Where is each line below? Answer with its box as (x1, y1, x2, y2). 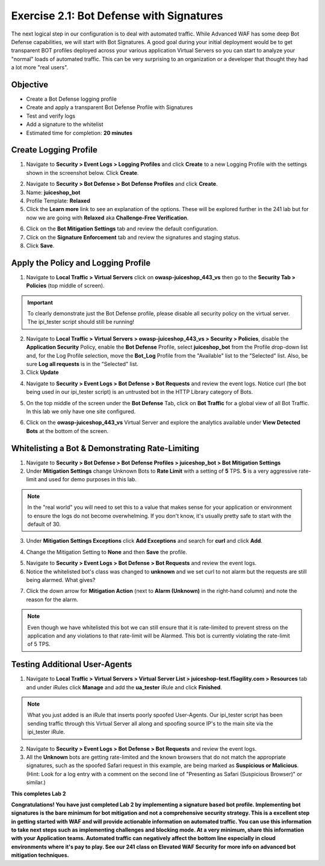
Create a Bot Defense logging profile (26, 95, 117, 103)
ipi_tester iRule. (27, 729, 66, 736)
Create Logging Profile (11, 145, 97, 155)
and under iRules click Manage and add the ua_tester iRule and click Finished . (26, 683, 222, 691)
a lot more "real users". (11, 64, 69, 71)
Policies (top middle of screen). (26, 282, 105, 289)
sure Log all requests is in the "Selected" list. (26, 361, 138, 368)
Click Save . (26, 242, 55, 249)
